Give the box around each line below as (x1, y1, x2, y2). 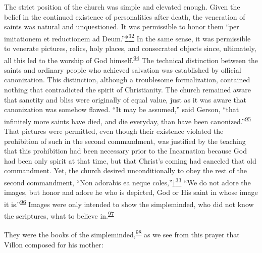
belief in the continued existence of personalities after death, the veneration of (4, 11, 245, 22)
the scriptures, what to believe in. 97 (4, 209, 114, 221)
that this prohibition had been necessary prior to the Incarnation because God (4, 145, 247, 156)
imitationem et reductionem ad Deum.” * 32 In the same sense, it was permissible (4, 31, 251, 43)
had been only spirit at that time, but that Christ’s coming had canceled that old (4, 155, 256, 166)
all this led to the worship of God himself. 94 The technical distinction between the (4, 53, 258, 65)
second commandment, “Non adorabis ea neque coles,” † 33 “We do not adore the (4, 176, 251, 187)
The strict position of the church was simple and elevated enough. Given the (4, 2, 240, 12)
